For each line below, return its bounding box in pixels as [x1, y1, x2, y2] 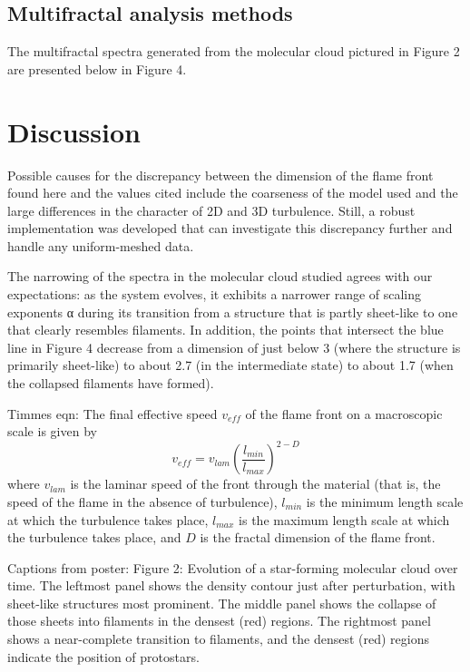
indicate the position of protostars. [7, 647, 200, 666]
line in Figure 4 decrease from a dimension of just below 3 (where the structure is [7, 337, 461, 356]
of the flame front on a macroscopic [245, 404, 443, 423]
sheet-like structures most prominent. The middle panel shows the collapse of [7, 593, 436, 612]
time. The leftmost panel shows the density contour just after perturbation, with [7, 576, 455, 595]
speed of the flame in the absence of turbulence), [7, 492, 278, 511]
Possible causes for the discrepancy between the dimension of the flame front [7, 165, 434, 184]
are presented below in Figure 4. [7, 59, 187, 78]
